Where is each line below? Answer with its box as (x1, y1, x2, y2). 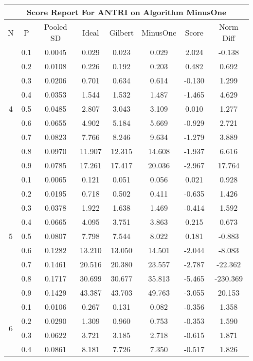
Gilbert (109, 26, 134, 38)
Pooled (44, 21, 68, 32)
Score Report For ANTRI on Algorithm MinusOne (26, 6, 227, 18)
